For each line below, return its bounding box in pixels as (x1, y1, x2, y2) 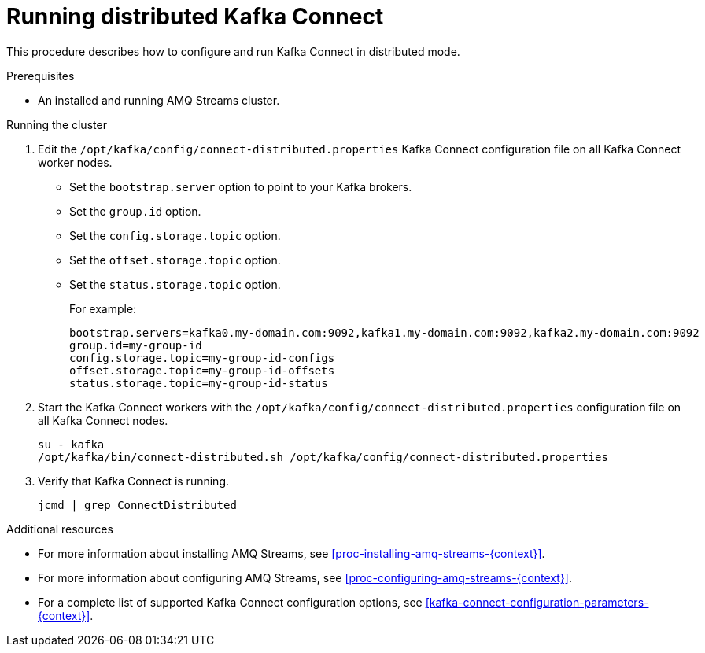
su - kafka (38, 437, 105, 451)
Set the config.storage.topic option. (69, 228, 281, 242)
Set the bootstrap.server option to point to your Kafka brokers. (69, 179, 412, 194)
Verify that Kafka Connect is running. (38, 474, 229, 488)
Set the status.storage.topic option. (69, 277, 281, 291)
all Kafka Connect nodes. (38, 413, 168, 427)
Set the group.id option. (69, 204, 201, 218)
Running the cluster (6, 117, 107, 131)
